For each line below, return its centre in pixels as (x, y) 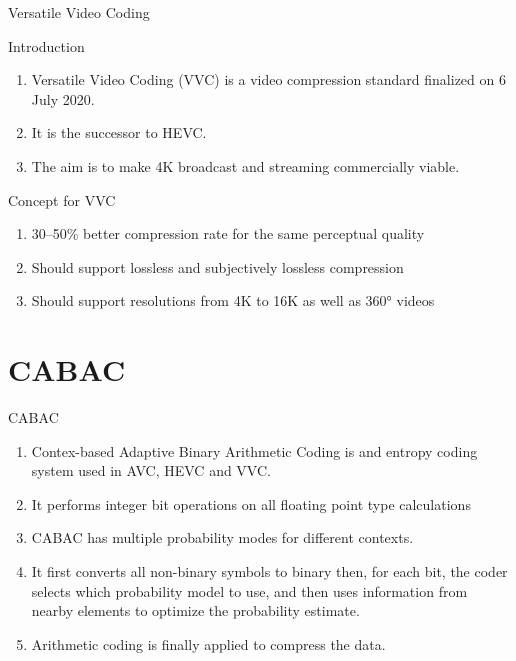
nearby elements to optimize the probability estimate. (195, 610)
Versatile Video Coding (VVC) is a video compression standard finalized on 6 (268, 79)
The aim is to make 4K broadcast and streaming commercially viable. (245, 165)
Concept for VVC (62, 199)
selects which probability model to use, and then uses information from (249, 590)
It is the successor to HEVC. (119, 132)
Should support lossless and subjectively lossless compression (217, 266)
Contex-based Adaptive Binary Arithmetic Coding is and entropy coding (254, 450)
